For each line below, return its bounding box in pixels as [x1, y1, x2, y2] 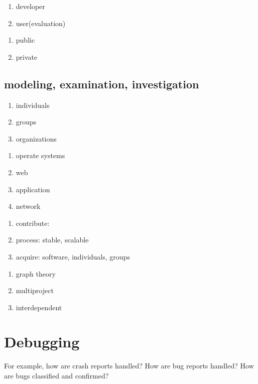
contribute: [16, 217, 50, 228]
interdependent [16, 302, 62, 312]
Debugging [4, 331, 80, 352]
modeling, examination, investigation [4, 76, 199, 91]
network [16, 201, 41, 211]
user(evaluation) [16, 18, 66, 28]
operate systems [16, 150, 65, 161]
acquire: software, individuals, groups [16, 251, 130, 262]
